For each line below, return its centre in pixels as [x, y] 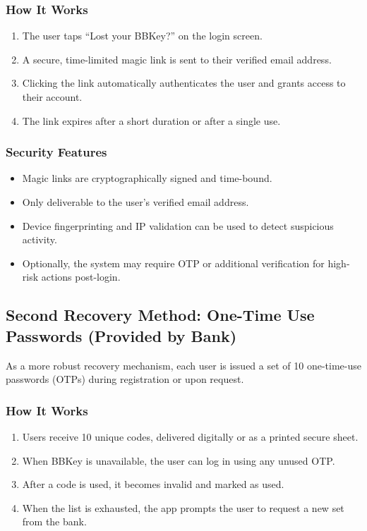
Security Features [56, 152]
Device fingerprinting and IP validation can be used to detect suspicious [178, 225]
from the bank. [54, 521]
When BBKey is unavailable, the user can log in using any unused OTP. [179, 460]
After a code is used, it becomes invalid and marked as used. [153, 484]
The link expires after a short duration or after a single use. [151, 120]
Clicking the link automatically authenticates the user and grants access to [184, 83]
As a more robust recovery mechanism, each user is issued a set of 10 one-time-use [183, 365]
